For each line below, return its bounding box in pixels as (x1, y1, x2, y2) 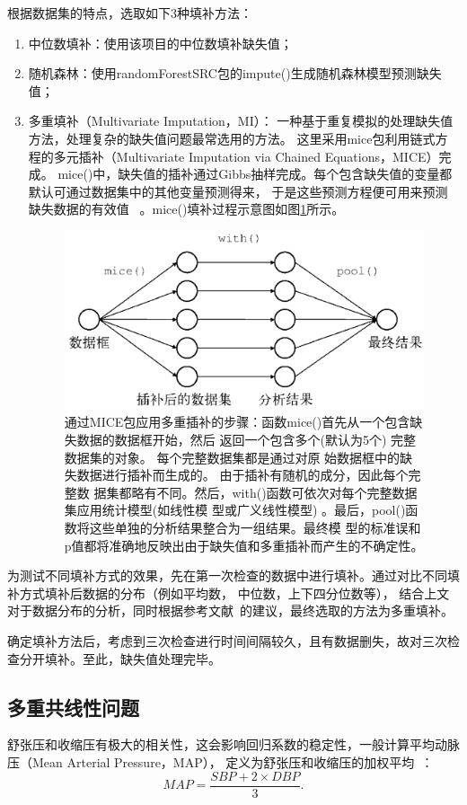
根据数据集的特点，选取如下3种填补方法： (7, 4, 252, 22)
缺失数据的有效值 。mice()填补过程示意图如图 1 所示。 (28, 199, 345, 218)
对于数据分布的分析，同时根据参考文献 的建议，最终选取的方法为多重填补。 (7, 601, 454, 620)
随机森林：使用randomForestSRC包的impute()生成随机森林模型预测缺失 (28, 64, 442, 83)
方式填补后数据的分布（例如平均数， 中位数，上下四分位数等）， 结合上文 (19, 583, 450, 602)
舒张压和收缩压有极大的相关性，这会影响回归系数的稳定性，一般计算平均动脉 (7, 735, 460, 754)
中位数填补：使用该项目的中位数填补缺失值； (28, 33, 293, 52)
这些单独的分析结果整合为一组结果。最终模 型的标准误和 (89, 518, 421, 537)
